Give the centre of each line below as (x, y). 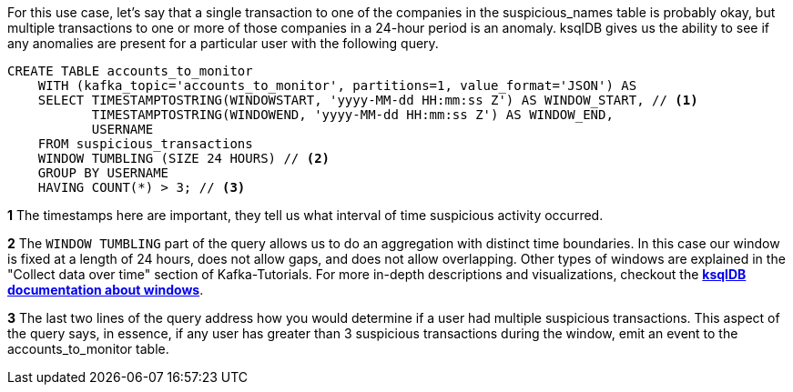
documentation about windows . (106, 290)
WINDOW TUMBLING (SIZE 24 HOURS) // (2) (184, 158)
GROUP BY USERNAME (103, 173)
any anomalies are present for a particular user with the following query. (223, 43)
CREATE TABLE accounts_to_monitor (130, 71)
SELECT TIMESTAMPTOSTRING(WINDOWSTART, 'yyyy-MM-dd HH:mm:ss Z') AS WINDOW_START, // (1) (368, 100)
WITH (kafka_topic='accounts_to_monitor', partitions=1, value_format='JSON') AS (337, 85)
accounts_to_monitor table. (88, 349)
